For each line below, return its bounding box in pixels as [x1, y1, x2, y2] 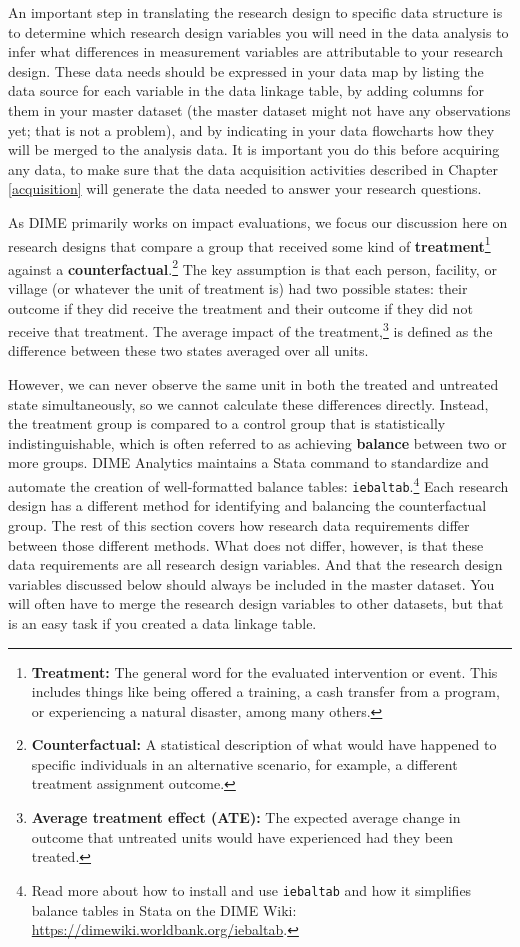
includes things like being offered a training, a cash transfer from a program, [31, 681, 500, 702]
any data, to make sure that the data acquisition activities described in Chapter [8, 158, 499, 179]
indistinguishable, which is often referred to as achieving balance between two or [8, 432, 507, 453]
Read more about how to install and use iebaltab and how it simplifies [31, 879, 472, 900]
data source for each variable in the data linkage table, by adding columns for [8, 80, 484, 101]
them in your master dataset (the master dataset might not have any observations [8, 99, 511, 120]
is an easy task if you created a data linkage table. [8, 612, 317, 633]
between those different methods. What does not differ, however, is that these [8, 534, 484, 555]
